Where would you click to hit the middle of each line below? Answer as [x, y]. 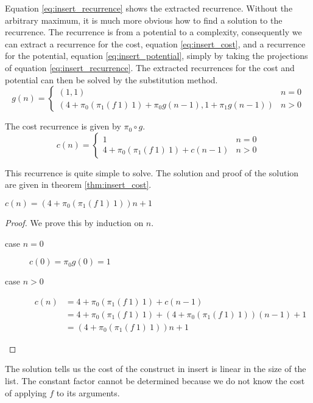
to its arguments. [88, 392]
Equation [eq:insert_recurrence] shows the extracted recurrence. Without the [149, 8]
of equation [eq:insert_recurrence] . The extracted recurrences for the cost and [150, 67]
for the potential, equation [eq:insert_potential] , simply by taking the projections [156, 56]
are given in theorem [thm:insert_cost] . [78, 184]
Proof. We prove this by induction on [74, 222]
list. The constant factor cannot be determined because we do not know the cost [155, 381]
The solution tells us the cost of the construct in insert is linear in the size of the [156, 369]
